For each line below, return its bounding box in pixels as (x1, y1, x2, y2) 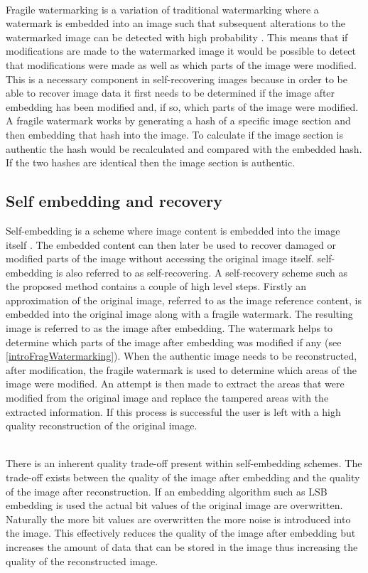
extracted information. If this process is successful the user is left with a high (6, 404, 341, 419)
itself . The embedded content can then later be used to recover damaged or (6, 237, 336, 252)
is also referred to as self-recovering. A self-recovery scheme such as (55, 264, 348, 279)
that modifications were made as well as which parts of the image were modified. (6, 57, 357, 72)
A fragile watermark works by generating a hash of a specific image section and (6, 113, 351, 128)
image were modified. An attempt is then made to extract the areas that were (6, 376, 345, 391)
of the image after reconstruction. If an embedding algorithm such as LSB (6, 483, 328, 498)
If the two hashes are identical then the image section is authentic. (6, 155, 296, 170)
